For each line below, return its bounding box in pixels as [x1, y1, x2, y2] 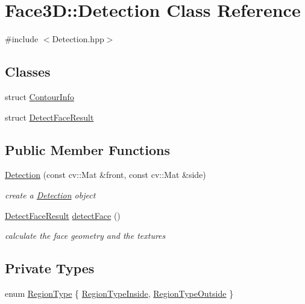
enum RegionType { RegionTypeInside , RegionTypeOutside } [5, 287, 234, 299]
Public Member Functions [5, 140, 170, 159]
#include [5, 33, 39, 45]
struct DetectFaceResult [5, 110, 94, 123]
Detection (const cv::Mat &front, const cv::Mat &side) [5, 168, 206, 181]
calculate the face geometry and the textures [5, 229, 166, 242]
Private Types [5, 259, 95, 277]
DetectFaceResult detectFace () [5, 209, 121, 221]
